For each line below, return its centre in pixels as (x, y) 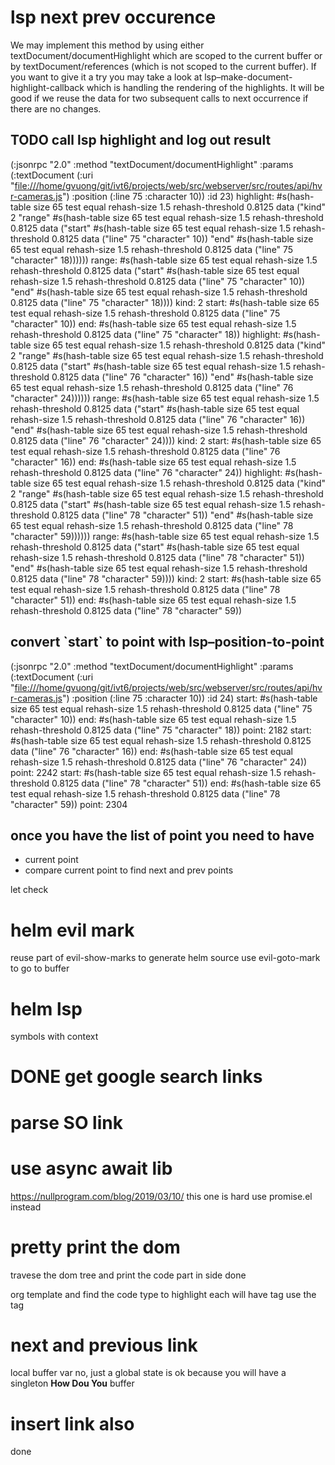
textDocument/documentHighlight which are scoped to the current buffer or (166, 55)
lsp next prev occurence (113, 17)
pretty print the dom (95, 1247)
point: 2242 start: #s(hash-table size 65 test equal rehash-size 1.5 (146, 772)
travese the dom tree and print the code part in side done (128, 1275)
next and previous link (104, 1345)
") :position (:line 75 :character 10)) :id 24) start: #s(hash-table (189, 698)
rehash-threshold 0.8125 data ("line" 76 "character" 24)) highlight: (146, 472)
